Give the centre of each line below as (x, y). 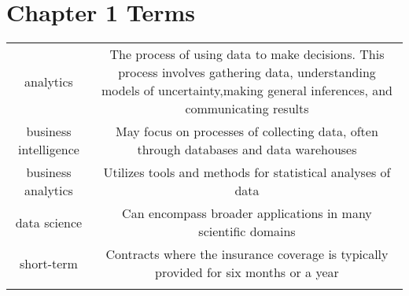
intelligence (49, 150)
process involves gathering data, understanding (247, 72)
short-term (48, 263)
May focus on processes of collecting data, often (247, 131)
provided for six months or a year (247, 272)
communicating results (247, 109)
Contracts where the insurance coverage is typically (247, 254)
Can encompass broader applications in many (247, 213)
